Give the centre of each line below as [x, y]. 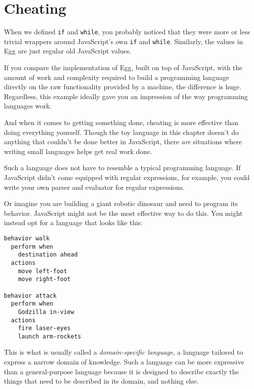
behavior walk [27, 238]
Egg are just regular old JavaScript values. [68, 51]
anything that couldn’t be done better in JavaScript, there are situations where [123, 142]
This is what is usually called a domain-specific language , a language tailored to [124, 352]
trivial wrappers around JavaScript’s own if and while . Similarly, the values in [124, 41]
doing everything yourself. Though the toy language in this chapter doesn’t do [121, 132]
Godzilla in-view [46, 312]
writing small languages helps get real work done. [78, 151]
